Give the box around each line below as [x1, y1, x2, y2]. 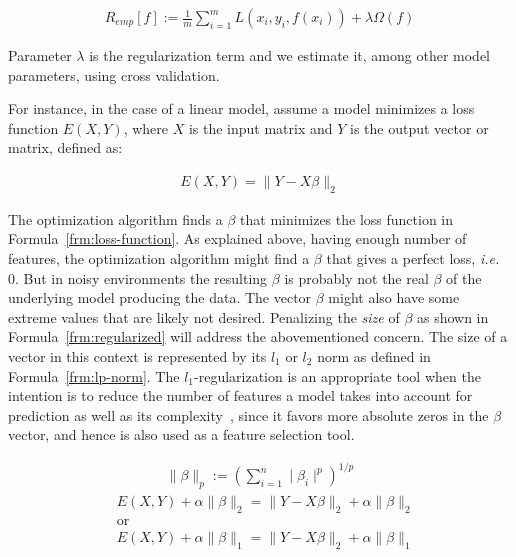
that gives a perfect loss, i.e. [326, 248, 500, 269]
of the [446, 267, 482, 288]
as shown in [416, 306, 489, 327]
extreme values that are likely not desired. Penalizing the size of [8, 306, 400, 327]
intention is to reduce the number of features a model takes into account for [8, 385, 473, 406]
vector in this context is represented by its [8, 345, 267, 366]
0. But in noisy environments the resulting [8, 267, 268, 288]
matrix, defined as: [8, 137, 123, 158]
